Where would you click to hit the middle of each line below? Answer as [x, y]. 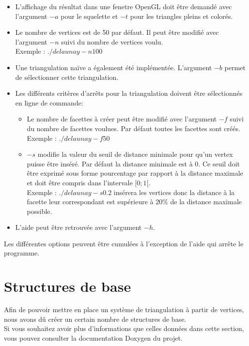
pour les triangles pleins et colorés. [181, 16]
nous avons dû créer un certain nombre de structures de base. [95, 319]
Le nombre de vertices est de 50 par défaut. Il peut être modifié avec [117, 32]
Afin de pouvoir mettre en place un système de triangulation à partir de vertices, [124, 309]
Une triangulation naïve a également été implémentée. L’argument [114, 67]
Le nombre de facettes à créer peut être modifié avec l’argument [122, 119]
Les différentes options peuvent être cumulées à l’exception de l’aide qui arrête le [124, 243]
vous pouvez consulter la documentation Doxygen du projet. [93, 338]
